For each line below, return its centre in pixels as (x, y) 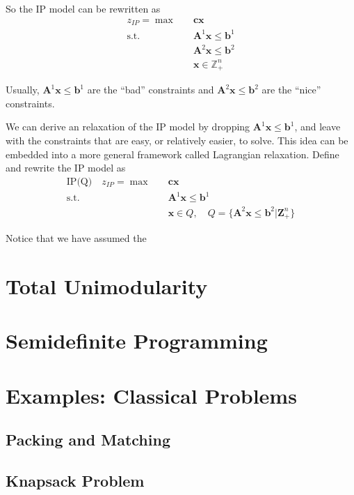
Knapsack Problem (75, 481)
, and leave (317, 127)
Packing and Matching (88, 440)
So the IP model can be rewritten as (83, 8)
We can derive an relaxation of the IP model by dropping (128, 127)
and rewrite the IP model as (66, 168)
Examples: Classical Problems (151, 395)
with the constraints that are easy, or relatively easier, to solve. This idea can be (177, 140)
